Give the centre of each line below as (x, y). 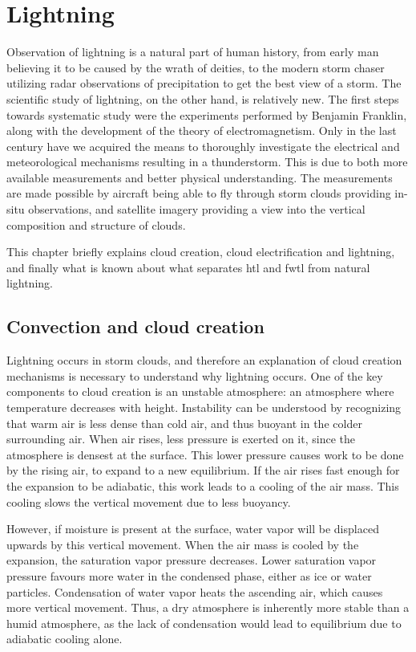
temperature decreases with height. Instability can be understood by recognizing (204, 407)
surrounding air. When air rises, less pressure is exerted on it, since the (181, 439)
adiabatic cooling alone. (65, 639)
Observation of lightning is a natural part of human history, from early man (193, 52)
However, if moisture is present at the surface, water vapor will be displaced (193, 529)
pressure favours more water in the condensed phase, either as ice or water (189, 575)
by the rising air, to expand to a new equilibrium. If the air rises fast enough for (203, 470)
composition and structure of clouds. (96, 224)
